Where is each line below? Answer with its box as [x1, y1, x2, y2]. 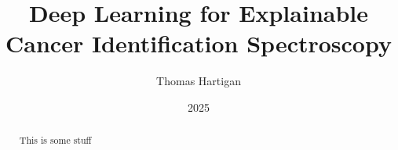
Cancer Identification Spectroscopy [5, 27, 392, 59]
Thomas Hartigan [156, 73, 241, 89]
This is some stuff [19, 134, 92, 147]
